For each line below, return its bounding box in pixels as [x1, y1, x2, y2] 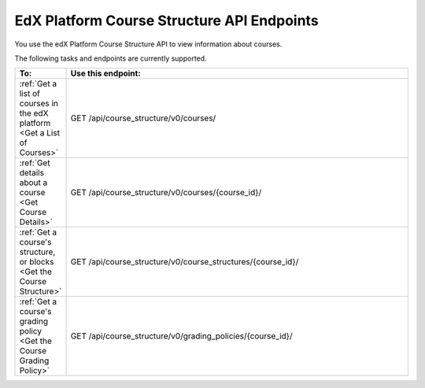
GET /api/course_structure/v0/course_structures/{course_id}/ [70, 257, 299, 268]
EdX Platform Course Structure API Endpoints [14, 12, 319, 29]
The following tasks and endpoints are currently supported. [14, 54, 208, 63]
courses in [19, 98, 58, 109]
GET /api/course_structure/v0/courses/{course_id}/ [70, 187, 262, 198]
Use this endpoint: [70, 68, 141, 79]
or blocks [19, 257, 54, 268]
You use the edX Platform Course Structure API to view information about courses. [14, 39, 283, 49]
